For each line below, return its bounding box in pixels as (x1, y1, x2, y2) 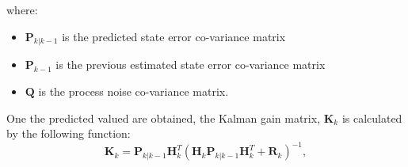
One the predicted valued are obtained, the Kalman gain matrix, (6, 109, 321, 126)
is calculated (341, 109, 402, 126)
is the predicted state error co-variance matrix (62, 28, 286, 44)
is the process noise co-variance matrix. (38, 82, 229, 99)
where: (6, 2, 38, 17)
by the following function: (6, 125, 131, 142)
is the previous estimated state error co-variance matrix (55, 56, 326, 73)
